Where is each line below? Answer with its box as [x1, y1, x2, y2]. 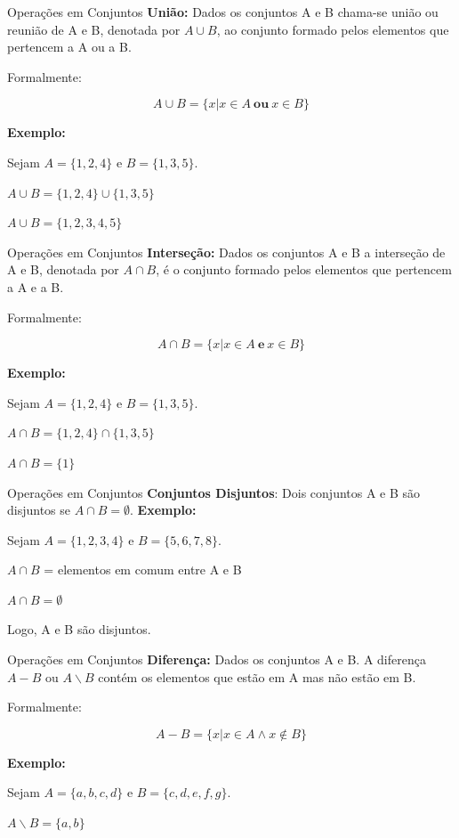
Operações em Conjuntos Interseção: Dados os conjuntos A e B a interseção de [7, 242, 446, 261]
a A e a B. [7, 277, 64, 296]
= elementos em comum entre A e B [44, 560, 242, 579]
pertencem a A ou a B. [7, 37, 132, 56]
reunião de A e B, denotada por [7, 20, 181, 38]
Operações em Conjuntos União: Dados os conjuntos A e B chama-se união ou [7, 3, 439, 20]
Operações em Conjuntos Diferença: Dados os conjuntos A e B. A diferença [7, 650, 426, 669]
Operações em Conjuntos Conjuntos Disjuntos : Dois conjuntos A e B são [7, 483, 421, 501]
